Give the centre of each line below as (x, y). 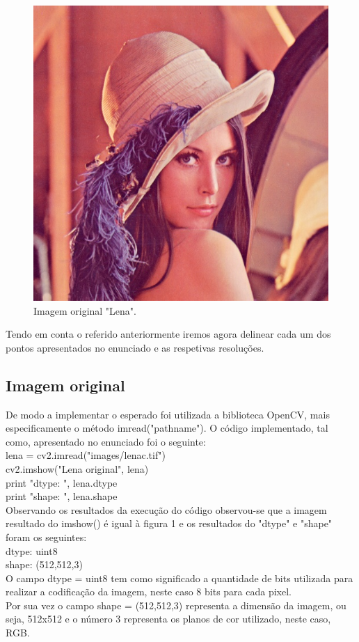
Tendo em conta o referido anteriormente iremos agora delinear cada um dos (168, 334)
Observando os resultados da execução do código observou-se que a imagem (166, 509)
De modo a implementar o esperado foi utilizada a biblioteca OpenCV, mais (168, 414)
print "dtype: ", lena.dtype (62, 482)
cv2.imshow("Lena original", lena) (77, 468)
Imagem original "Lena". (85, 310)
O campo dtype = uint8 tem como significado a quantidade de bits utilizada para (179, 578)
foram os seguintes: (46, 537)
